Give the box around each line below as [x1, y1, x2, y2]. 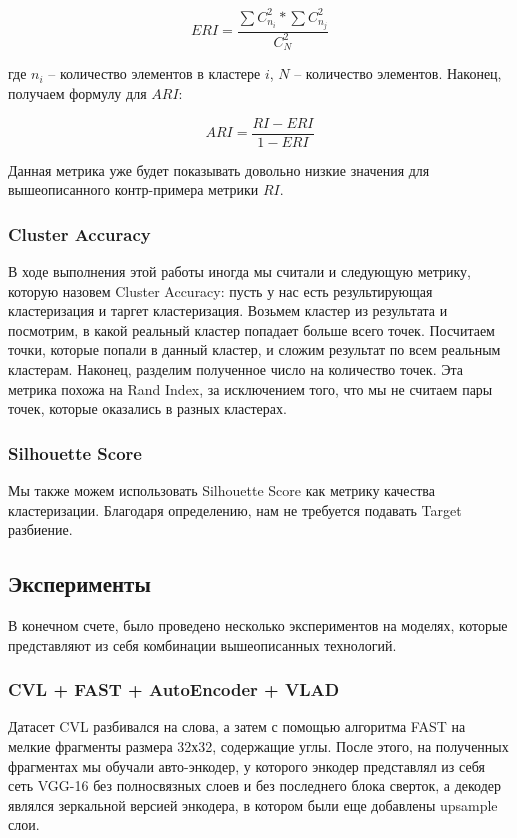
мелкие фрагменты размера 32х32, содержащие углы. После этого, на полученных [8, 736, 509, 757]
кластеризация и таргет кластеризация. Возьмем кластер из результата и [8, 300, 448, 321]
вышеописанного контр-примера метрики [8, 179, 259, 200]
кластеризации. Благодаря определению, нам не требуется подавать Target [8, 499, 462, 520]
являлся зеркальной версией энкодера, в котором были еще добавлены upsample [8, 794, 498, 815]
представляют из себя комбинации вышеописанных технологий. [8, 634, 397, 655]
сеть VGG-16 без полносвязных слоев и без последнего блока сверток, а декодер [8, 775, 502, 796]
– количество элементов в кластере [48, 63, 261, 84]
